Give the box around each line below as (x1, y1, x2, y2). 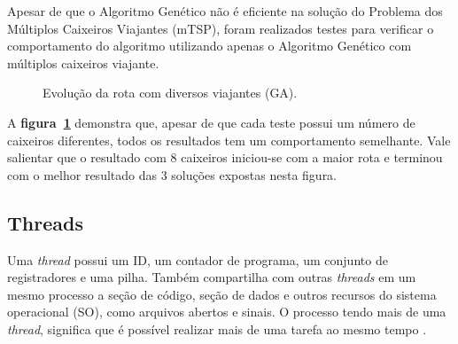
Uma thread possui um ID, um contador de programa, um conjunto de (7, 250, 388, 269)
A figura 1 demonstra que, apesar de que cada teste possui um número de (7, 113, 415, 131)
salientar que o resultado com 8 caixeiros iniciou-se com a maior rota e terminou (7, 148, 443, 167)
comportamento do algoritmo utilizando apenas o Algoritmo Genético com (7, 36, 412, 55)
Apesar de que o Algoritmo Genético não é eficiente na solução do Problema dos (7, 2, 443, 20)
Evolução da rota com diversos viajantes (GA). (43, 83, 298, 102)
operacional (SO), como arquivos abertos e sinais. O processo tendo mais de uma (7, 302, 446, 321)
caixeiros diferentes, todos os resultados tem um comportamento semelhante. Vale (7, 130, 451, 149)
